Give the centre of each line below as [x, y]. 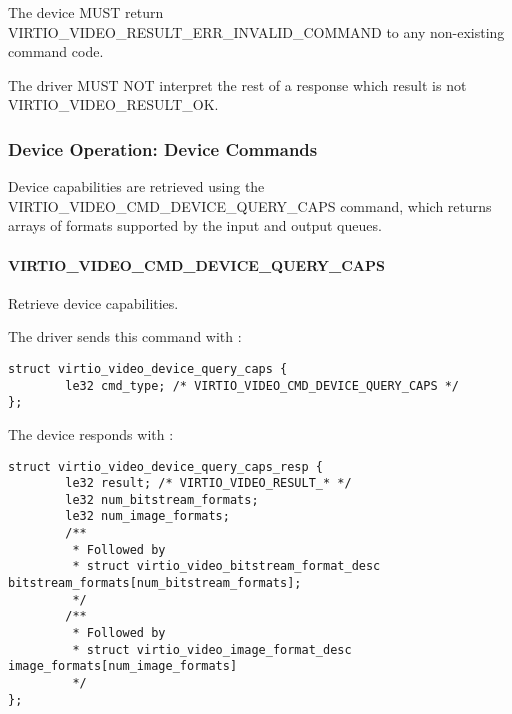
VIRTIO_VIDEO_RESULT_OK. [113, 104]
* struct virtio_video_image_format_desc [212, 649]
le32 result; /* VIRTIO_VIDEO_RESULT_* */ [208, 483]
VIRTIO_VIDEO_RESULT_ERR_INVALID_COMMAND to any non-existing [256, 31]
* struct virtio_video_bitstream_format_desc [226, 566]
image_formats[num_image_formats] [123, 666]
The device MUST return [86, 12]
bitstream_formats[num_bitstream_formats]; [155, 583]
